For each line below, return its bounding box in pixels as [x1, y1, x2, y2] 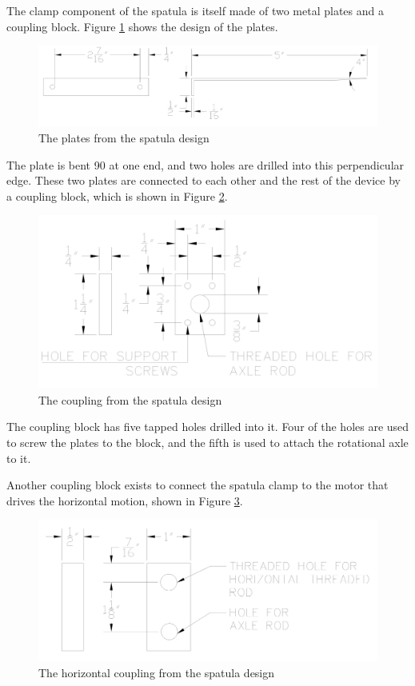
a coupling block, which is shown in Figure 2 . [6, 187, 228, 204]
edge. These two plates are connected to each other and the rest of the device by [6, 172, 401, 189]
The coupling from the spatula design [38, 391, 222, 408]
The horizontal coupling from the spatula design [38, 664, 275, 680]
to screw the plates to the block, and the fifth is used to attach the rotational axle [6, 434, 409, 451]
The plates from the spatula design [38, 129, 209, 146]
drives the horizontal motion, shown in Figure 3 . [6, 492, 243, 509]
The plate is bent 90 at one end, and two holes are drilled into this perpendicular [6, 156, 405, 173]
